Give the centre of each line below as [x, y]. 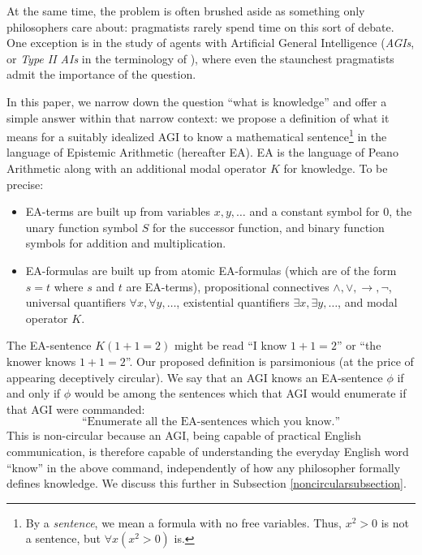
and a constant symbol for [314, 211]
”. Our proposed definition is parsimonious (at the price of [269, 361]
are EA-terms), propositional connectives [228, 286]
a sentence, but [63, 538]
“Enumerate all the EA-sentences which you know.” [211, 422]
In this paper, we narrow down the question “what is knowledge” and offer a [197, 101]
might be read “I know [230, 345]
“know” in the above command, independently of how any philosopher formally [204, 467]
